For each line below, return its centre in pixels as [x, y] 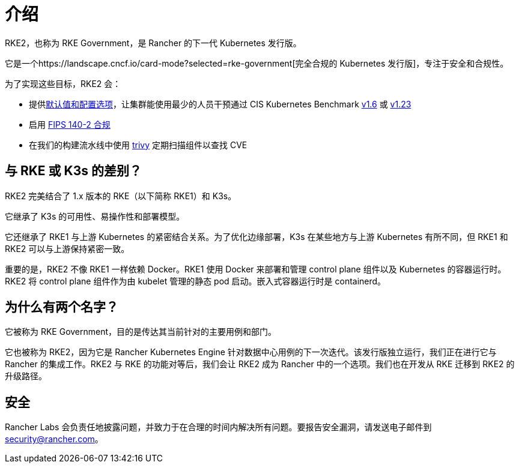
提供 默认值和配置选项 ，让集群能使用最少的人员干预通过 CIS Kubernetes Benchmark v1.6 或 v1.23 [220, 104]
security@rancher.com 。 [54, 439]
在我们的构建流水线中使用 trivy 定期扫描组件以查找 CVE [138, 145]
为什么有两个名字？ [62, 307]
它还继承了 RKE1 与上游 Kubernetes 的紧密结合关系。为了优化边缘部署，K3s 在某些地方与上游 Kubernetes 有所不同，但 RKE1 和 [256, 236]
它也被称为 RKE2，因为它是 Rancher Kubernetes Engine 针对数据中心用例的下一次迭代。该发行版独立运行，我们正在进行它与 [251, 352]
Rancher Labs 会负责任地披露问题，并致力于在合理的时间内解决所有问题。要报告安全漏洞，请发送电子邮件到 [218, 427]
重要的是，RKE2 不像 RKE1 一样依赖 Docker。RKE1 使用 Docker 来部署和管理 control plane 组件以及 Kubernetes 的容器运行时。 [256, 269]
